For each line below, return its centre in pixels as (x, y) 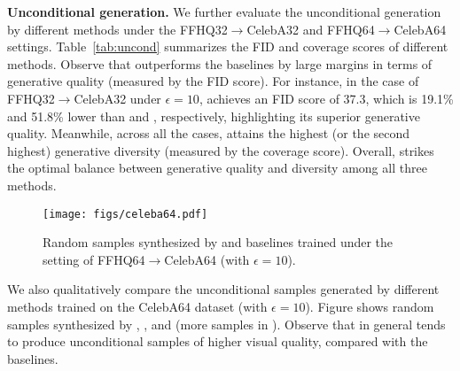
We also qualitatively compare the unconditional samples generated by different (223, 289)
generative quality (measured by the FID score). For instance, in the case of (213, 81)
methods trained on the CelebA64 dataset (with (137, 306)
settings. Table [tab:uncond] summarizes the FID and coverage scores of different (228, 46)
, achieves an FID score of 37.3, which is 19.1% (326, 98)
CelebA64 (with (207, 259)
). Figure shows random (370, 306)
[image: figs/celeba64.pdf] (125, 214)
